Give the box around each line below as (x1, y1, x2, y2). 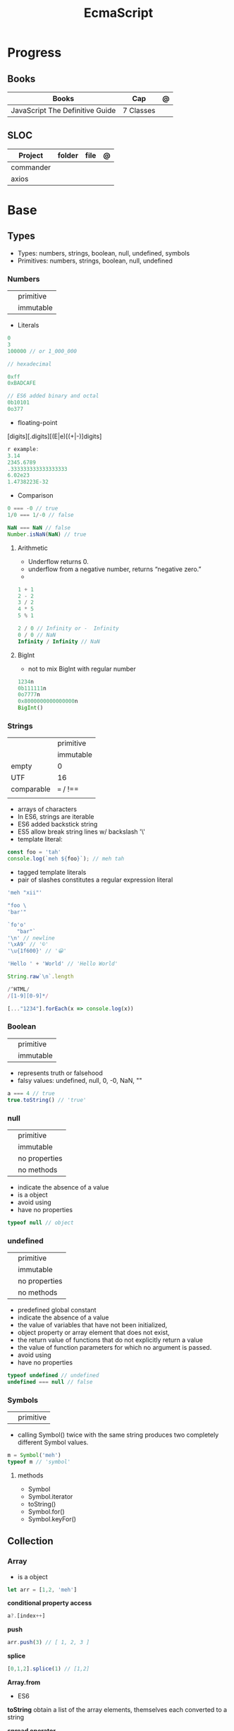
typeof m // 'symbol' (7, 1458, 71, 1466)
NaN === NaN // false (7, 524, 71, 531)
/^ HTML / (7, 986, 30, 993)
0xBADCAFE (7, 380, 37, 387)
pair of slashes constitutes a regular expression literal (17, 875, 173, 884)
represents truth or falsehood (17, 1068, 104, 1077)
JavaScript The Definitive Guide (11, 106, 116, 115)
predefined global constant (17, 1306, 97, 1314)
